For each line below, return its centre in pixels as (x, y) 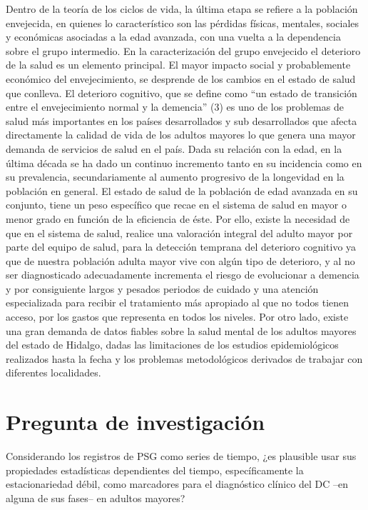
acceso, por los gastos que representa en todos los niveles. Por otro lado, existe (177, 317)
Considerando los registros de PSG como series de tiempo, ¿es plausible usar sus (181, 456)
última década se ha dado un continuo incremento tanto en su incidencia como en (184, 162)
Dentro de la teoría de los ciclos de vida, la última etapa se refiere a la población (182, 9)
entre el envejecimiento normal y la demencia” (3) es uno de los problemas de (175, 107)
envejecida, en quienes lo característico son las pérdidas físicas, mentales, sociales (183, 22)
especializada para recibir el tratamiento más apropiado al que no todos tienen (178, 302)
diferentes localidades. (53, 372)
